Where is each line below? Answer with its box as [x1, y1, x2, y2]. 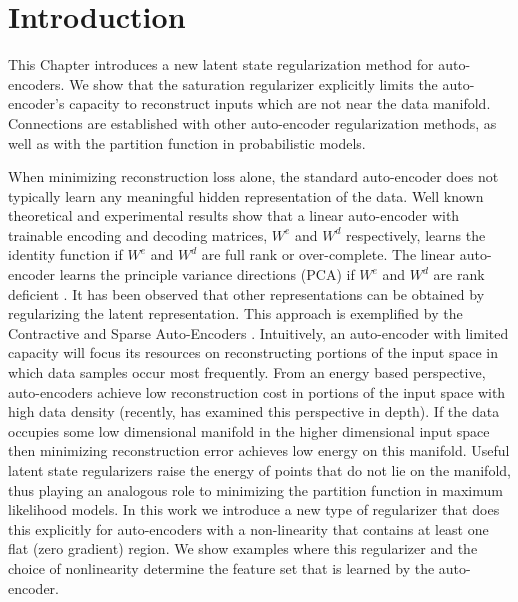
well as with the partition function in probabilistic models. [8, 132, 366, 153]
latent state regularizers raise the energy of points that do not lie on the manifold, [8, 460, 511, 480]
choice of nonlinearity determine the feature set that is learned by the [8, 557, 435, 578]
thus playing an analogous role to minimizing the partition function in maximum [8, 479, 503, 500]
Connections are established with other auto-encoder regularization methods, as [8, 112, 497, 133]
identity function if [8, 244, 123, 265]
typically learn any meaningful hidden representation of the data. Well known [8, 185, 484, 206]
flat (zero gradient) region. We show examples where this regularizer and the [8, 538, 478, 559]
